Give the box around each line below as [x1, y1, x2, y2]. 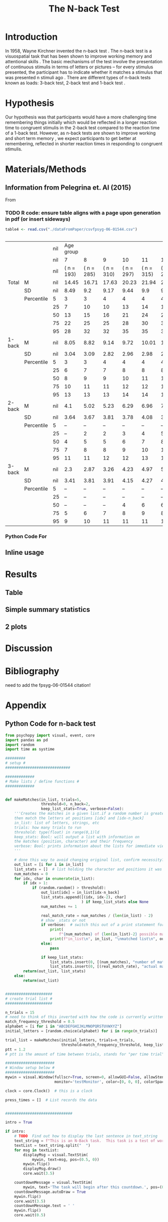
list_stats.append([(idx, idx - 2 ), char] [40, 895, 126, 900]
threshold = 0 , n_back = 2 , [40, 802, 91, 807]
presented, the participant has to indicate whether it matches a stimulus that [5, 69, 162, 75]
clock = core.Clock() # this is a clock [5, 1088, 93, 1094]
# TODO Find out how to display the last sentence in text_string [14, 1134, 157, 1139]
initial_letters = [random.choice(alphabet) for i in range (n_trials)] [5, 1029, 157, 1034]
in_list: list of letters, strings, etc [14, 820, 99, 825]
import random [5, 742, 35, 747]
